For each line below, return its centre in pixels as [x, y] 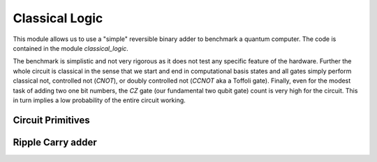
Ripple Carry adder [55, 142]
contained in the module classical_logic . [71, 48]
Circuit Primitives [51, 120]
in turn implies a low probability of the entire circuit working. [99, 100]
